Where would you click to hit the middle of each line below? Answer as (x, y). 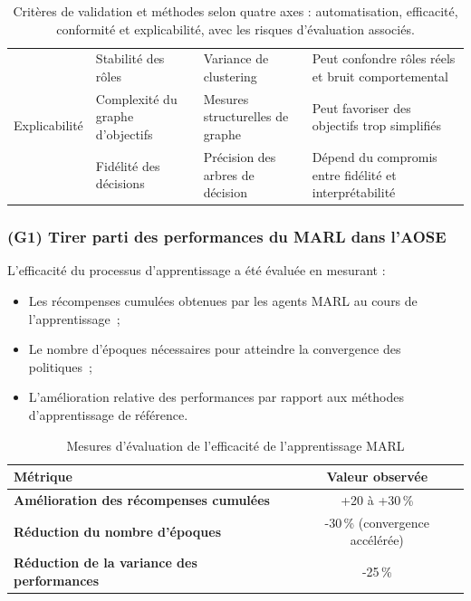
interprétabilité (354, 192)
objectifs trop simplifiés (377, 125)
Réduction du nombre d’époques (117, 531)
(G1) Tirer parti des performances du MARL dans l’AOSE (227, 237)
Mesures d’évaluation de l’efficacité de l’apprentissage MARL (235, 445)
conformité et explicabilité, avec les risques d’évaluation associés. (235, 29)
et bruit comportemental (380, 76)
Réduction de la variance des (106, 563)
